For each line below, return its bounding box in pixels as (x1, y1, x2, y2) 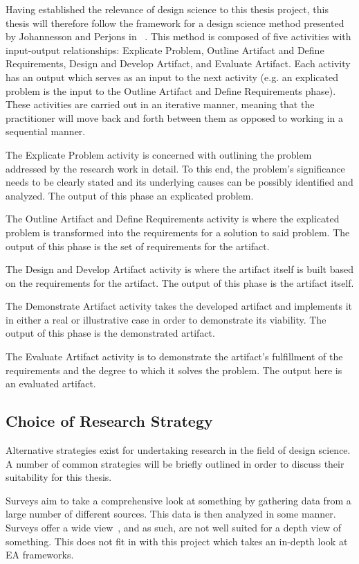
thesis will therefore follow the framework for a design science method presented (6, 15, 344, 30)
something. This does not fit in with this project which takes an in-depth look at (6, 534, 348, 548)
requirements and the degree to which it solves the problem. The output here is (6, 362, 342, 377)
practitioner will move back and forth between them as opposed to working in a (6, 110, 343, 125)
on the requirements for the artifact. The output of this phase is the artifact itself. (6, 275, 354, 290)
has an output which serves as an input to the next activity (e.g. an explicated (6, 69, 339, 84)
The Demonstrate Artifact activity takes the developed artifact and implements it (6, 299, 353, 313)
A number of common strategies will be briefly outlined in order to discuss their (6, 456, 344, 470)
